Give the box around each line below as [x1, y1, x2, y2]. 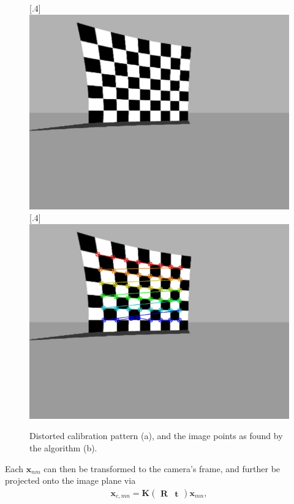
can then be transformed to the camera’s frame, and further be [43, 462, 281, 475]
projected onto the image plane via [5, 474, 136, 487]
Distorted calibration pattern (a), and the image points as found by [29, 429, 283, 442]
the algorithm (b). [29, 441, 97, 454]
